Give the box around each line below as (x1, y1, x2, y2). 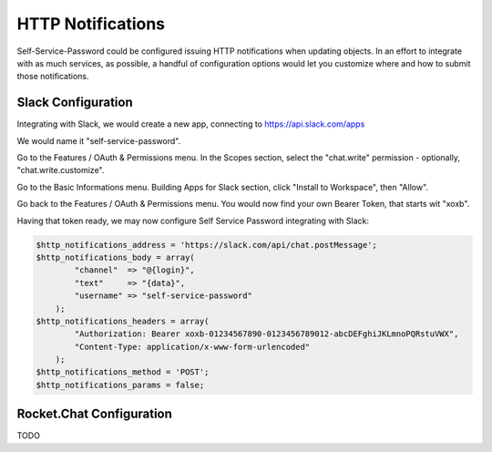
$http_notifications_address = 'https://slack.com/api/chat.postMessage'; (36, 240, 378, 250)
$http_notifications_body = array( (36, 252, 195, 262)
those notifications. (16, 71, 90, 82)
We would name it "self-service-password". (16, 135, 181, 146)
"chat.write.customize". (16, 165, 105, 176)
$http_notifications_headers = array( (36, 315, 210, 326)
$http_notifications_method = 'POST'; (36, 367, 210, 377)
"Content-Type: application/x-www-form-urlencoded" (74, 342, 311, 352)
